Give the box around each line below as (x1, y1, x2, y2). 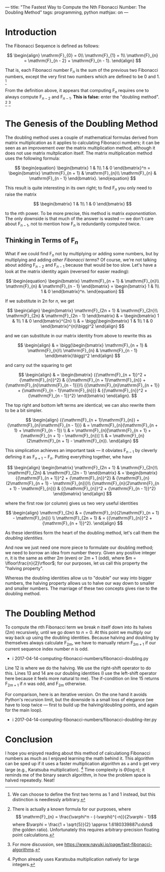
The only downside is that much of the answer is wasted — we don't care (5, 215, 154, 221)
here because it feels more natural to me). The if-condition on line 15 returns (5, 676, 160, 682)
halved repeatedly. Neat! (5, 777, 55, 783)
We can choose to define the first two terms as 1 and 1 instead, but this (12, 791, 156, 797)
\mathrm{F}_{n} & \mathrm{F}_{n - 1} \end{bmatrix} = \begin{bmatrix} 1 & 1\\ (5, 283, 160, 289)
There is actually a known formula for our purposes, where (12, 806, 131, 812)
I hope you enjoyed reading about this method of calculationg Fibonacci (5, 750, 151, 756)
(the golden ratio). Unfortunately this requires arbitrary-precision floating (12, 826, 160, 833)
